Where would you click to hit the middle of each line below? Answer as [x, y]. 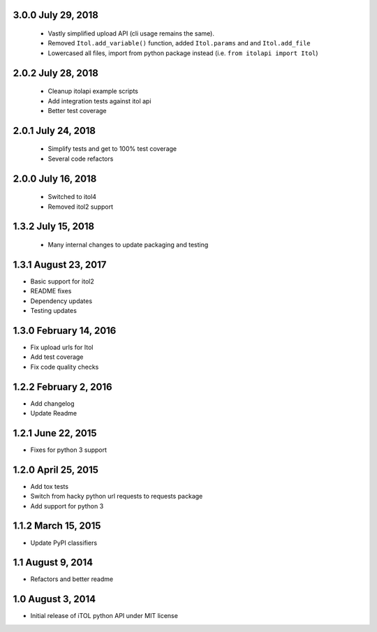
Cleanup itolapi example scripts [93, 91]
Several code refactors [81, 159]
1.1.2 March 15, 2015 [57, 526]
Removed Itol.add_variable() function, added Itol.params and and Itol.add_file [179, 43]
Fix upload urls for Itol [62, 347]
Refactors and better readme [72, 579]
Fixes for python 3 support [69, 450]
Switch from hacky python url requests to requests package [117, 497]
